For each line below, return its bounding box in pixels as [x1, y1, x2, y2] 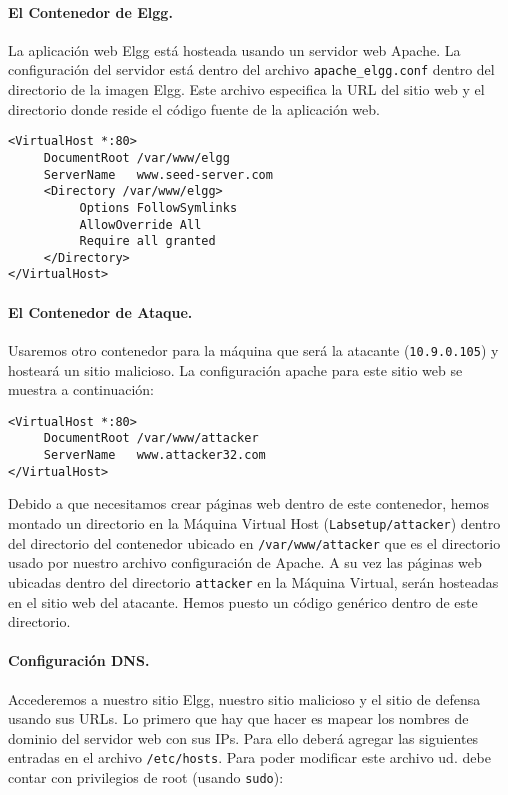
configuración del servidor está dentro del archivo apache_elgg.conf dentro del [8, 59, 495, 80]
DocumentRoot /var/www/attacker [43, 431, 259, 446]
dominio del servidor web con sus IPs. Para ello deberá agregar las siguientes [8, 727, 479, 748]
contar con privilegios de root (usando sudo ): [8, 766, 284, 787]
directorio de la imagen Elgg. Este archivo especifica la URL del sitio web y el [8, 79, 485, 100]
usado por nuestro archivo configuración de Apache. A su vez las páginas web [8, 552, 482, 573]
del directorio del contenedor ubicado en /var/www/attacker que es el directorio [8, 532, 501, 553]
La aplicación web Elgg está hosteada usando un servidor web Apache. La [8, 39, 461, 60]
